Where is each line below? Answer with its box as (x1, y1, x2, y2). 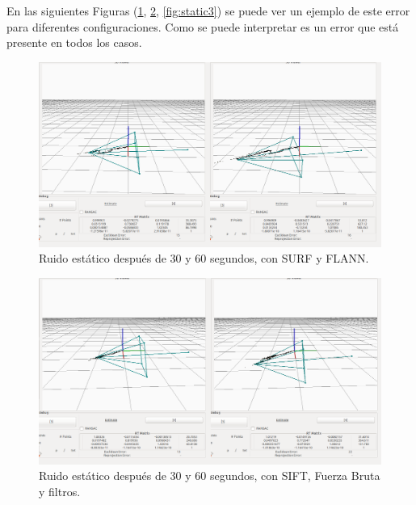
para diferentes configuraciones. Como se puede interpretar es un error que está (6, 18, 399, 35)
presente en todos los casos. (6, 34, 142, 51)
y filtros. (39, 482, 81, 499)
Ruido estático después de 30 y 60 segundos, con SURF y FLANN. (39, 250, 369, 267)
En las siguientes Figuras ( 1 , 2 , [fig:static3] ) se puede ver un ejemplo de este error (6, 2, 410, 19)
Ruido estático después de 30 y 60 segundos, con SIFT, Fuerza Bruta (39, 467, 380, 484)
